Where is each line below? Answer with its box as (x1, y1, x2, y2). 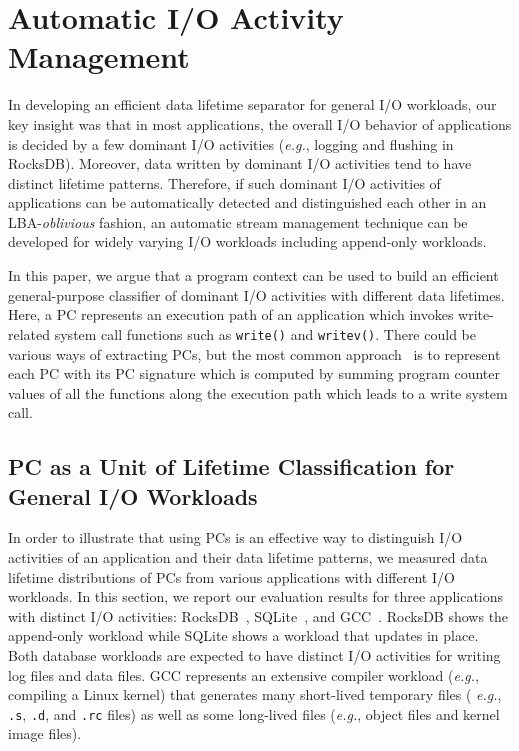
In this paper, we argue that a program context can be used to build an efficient (8, 265, 499, 286)
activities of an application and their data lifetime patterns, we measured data (8, 547, 488, 568)
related (8, 323, 51, 344)
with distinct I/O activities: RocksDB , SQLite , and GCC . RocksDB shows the (8, 605, 509, 626)
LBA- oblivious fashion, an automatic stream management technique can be (8, 211, 468, 232)
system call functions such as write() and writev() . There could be (54, 323, 476, 344)
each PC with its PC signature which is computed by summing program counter (8, 363, 501, 384)
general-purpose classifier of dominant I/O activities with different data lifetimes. (8, 284, 505, 305)
